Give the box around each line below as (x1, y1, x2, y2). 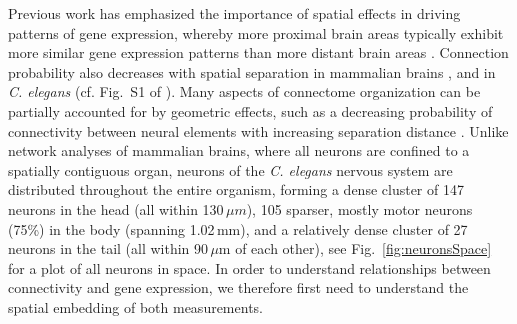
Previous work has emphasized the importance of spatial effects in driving (8, 3, 461, 23)
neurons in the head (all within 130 (8, 198, 224, 219)
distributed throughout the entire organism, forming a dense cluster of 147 (8, 179, 464, 200)
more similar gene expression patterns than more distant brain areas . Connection (8, 42, 509, 63)
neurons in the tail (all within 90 (8, 238, 209, 259)
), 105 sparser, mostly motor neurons (246, 198, 473, 219)
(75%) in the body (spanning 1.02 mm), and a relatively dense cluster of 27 (8, 218, 468, 239)
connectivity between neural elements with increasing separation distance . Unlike (8, 120, 509, 141)
